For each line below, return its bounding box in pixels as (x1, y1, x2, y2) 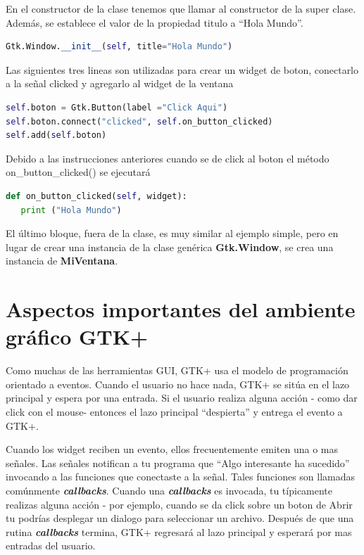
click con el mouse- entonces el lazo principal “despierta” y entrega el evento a (6, 404, 343, 419)
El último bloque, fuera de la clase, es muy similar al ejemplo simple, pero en (6, 226, 339, 241)
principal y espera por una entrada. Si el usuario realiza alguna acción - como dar (6, 390, 358, 405)
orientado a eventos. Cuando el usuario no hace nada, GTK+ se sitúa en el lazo (6, 376, 350, 391)
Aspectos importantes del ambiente (6, 295, 356, 324)
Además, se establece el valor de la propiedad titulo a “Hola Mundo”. (6, 15, 303, 30)
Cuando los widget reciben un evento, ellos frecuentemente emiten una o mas (6, 442, 338, 457)
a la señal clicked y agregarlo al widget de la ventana (6, 76, 234, 91)
